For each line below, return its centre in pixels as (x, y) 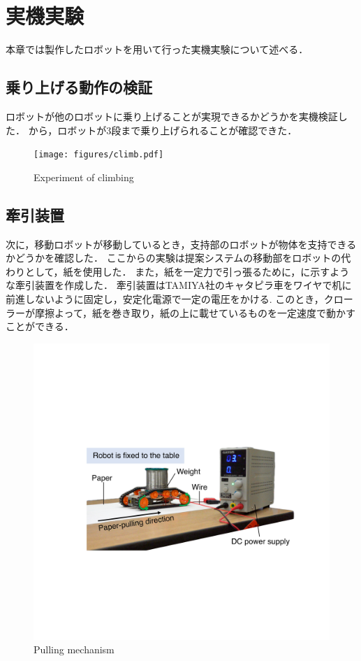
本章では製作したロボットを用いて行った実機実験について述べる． (157, 49)
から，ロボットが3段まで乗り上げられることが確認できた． (163, 130)
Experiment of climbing (84, 177)
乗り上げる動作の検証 (79, 87)
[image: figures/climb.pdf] (99, 155)
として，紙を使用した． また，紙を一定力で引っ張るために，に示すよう (187, 271)
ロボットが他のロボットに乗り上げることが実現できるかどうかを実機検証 (172, 116)
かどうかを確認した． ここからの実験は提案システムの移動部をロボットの (174, 258)
